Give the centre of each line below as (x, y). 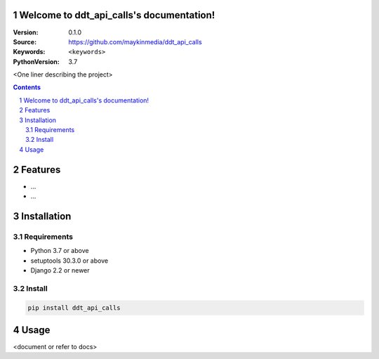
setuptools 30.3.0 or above (69, 261)
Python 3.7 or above (60, 251)
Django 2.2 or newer (60, 270)
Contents (27, 87)
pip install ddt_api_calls (74, 308)
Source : (25, 41)
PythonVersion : (36, 61)
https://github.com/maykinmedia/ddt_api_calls (135, 41)
